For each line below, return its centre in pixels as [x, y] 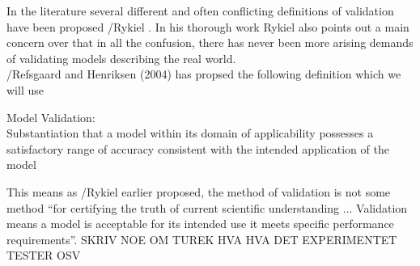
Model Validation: [51, 117]
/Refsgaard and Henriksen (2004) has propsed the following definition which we [204, 74]
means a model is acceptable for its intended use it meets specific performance [200, 224]
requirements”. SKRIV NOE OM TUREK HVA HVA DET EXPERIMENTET [202, 239]
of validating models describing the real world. [121, 58]
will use [25, 89]
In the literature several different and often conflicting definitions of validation [200, 11]
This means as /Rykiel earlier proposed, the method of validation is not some [199, 191]
